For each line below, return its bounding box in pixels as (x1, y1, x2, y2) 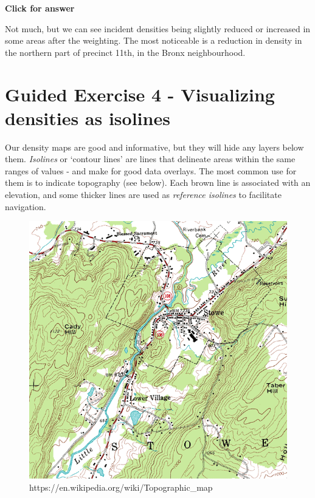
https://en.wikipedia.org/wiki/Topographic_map (29, 480, 213, 493)
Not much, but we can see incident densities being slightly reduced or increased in (5, 22, 311, 35)
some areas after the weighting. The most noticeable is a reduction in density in (5, 34, 302, 47)
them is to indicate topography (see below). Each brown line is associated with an (5, 176, 311, 189)
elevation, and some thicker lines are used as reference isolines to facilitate (5, 188, 282, 201)
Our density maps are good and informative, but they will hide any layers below (5, 140, 304, 153)
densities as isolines (5, 105, 170, 130)
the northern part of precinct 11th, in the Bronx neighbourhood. (5, 46, 246, 58)
